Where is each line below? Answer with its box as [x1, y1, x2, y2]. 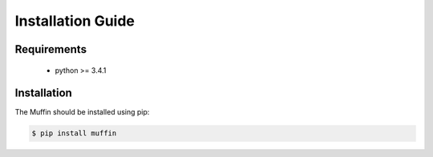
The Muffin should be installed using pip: [14, 107, 150, 117]
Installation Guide [14, 12, 136, 30]
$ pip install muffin [31, 129, 117, 138]
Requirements [14, 42, 87, 56]
